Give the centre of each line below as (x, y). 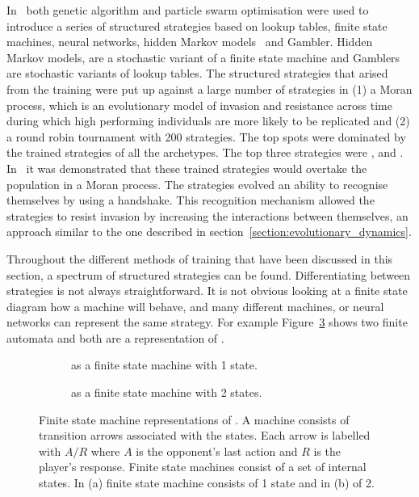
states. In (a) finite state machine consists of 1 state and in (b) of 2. (207, 483)
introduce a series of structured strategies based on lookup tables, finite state (197, 25)
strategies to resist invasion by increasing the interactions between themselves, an (207, 215)
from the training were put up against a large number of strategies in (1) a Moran (209, 88)
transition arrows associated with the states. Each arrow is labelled (205, 435)
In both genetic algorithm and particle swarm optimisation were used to (188, 10)
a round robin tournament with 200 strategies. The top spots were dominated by (206, 136)
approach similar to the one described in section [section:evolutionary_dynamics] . (209, 232)
